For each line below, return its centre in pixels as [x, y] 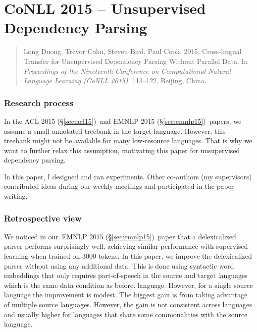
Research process [39, 102]
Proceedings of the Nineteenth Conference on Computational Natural [127, 71]
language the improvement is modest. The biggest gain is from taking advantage [126, 295]
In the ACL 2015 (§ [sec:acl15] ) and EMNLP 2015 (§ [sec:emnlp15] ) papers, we [123, 121]
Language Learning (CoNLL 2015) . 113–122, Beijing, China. [115, 81]
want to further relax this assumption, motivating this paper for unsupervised [122, 150]
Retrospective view [43, 218]
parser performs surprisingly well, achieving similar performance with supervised [126, 246]
